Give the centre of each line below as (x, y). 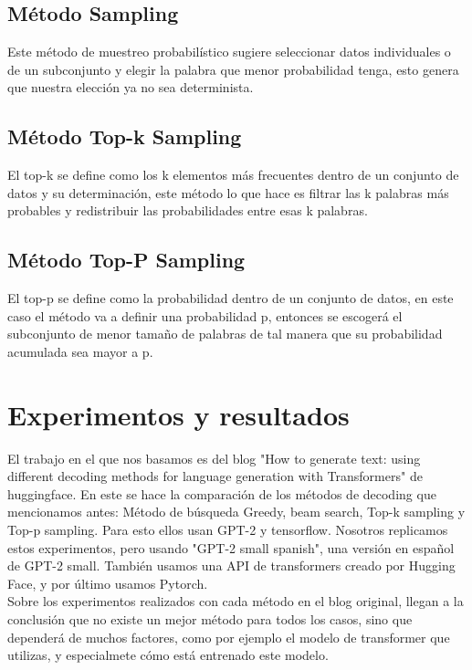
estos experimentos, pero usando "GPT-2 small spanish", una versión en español (231, 547)
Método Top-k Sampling (125, 136)
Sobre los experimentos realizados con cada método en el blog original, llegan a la (236, 601)
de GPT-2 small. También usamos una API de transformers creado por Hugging (231, 565)
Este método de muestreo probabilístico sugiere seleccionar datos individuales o (229, 52)
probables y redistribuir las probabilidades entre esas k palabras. (188, 210)
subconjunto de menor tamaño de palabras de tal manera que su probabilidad (225, 334)
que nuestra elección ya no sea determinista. (131, 87)
